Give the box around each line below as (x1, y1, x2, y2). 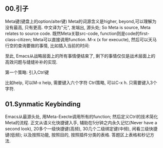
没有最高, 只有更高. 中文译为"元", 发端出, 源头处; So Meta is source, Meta (5, 24, 151, 30)
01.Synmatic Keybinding (5, 100, 81, 108)
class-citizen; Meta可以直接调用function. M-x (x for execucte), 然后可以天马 (5, 36, 157, 42)
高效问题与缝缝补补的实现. (5, 59, 58, 65)
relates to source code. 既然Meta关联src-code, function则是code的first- (5, 31, 150, 36)
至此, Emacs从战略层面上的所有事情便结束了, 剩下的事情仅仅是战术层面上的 (5, 53, 156, 59)
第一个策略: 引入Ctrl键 (5, 69, 49, 75)
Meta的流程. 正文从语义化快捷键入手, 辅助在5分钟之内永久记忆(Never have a (5, 119, 157, 125)
